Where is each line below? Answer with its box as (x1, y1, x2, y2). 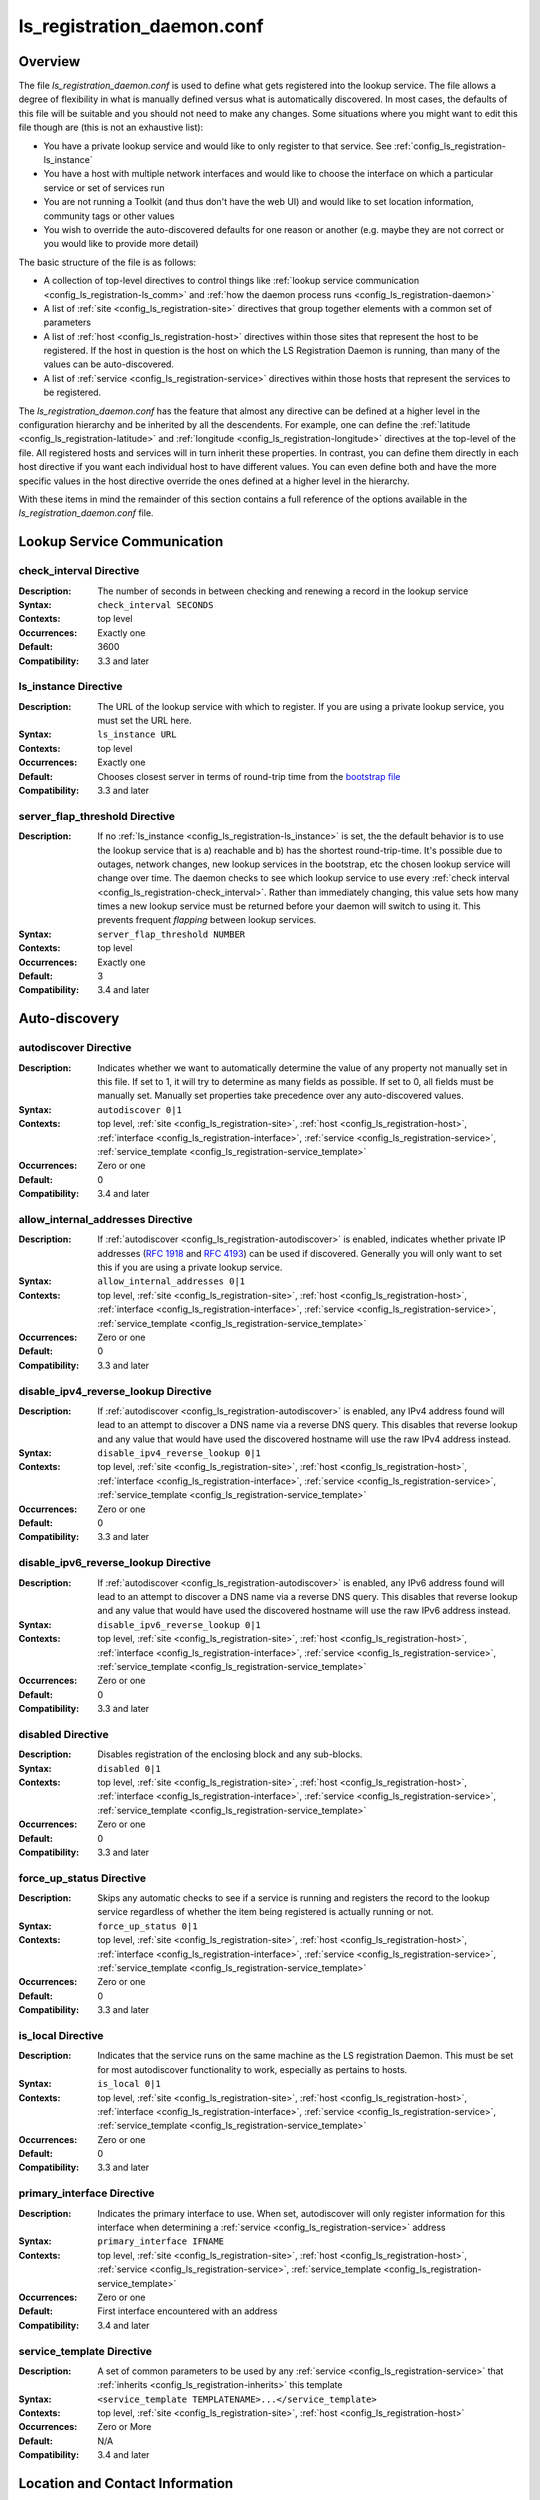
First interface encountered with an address (97, 2305, 278, 2317)
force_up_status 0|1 (97, 1920, 199, 1932)
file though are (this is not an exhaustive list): (18, 121, 204, 134)
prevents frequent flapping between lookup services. (97, 914, 317, 926)
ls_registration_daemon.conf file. (18, 507, 154, 519)
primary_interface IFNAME (97, 2236, 225, 2247)
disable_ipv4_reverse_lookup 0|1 (97, 1448, 262, 1459)
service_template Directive (18, 2344, 152, 2358)
